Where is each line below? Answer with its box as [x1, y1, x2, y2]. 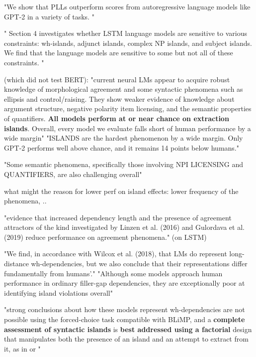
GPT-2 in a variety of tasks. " [4, 11, 94, 21]
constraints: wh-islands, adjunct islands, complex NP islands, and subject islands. [4, 37, 252, 48]
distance [4, 258, 29, 269]
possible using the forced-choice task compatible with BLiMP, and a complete [4, 314, 245, 325]
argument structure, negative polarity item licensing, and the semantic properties [4, 103, 252, 114]
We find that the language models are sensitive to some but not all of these [4, 47, 233, 58]
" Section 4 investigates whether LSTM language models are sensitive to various [4, 28, 247, 38]
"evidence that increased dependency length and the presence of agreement [4, 212, 232, 222]
